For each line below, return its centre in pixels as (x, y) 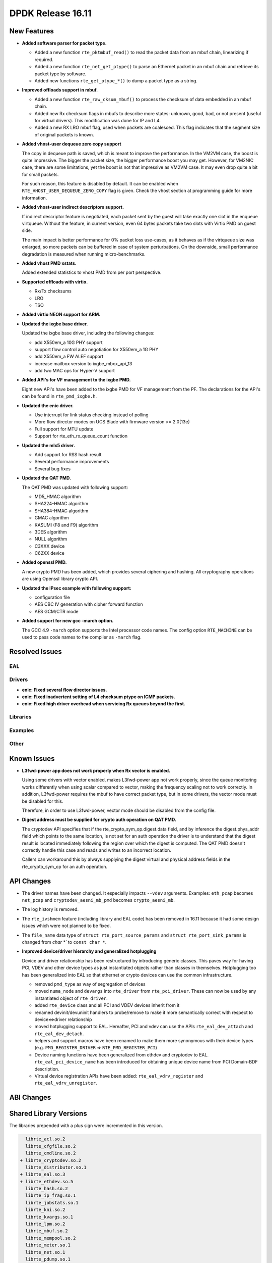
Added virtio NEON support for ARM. (61, 314)
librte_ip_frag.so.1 (51, 1196)
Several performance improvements (72, 462)
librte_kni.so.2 (45, 1210)
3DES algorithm (51, 532)
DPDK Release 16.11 (50, 13)
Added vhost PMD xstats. (49, 263)
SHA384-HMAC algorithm (61, 511)
